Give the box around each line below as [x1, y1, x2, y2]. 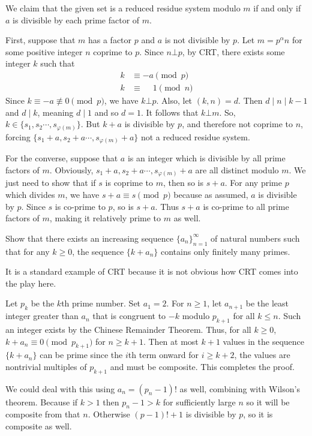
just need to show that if [5, 176, 96, 189]
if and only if [253, 2, 301, 14]
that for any [5, 245, 50, 257]
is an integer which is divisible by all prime [127, 152, 286, 164]
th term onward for [128, 348, 199, 361]
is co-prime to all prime [203, 200, 289, 212]
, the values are [234, 348, 290, 361]
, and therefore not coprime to [182, 118, 293, 130]
